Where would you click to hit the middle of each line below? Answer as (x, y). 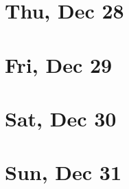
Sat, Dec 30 (61, 118)
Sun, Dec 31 (63, 172)
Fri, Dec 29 (59, 64)
